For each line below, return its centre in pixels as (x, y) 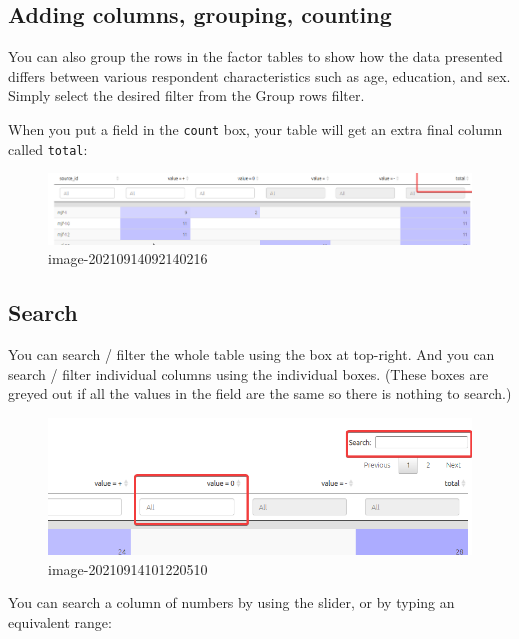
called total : (48, 148)
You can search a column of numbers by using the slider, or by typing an (231, 602)
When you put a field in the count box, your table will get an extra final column (255, 128)
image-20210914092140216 (128, 258)
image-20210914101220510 (128, 568)
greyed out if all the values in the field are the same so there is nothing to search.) (260, 393)
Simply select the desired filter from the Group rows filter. (186, 95)
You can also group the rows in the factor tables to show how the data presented (255, 56)
